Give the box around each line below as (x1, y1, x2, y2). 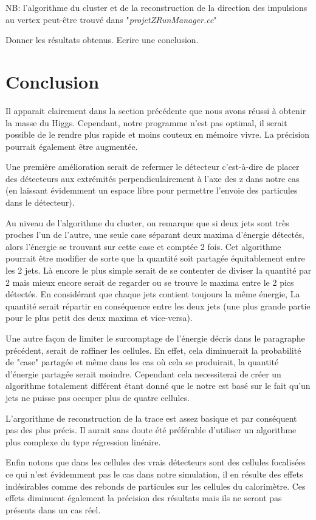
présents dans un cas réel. (5, 503, 101, 516)
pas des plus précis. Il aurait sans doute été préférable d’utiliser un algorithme (5, 424, 297, 436)
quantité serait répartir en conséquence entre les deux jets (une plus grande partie (5, 299, 311, 312)
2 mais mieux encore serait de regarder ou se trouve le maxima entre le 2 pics (5, 275, 294, 288)
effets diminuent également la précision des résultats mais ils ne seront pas (5, 491, 282, 504)
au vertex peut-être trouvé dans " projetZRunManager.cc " (5, 13, 217, 25)
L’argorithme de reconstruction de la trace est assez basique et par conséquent (5, 411, 297, 424)
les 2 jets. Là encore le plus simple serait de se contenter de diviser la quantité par (5, 264, 312, 277)
